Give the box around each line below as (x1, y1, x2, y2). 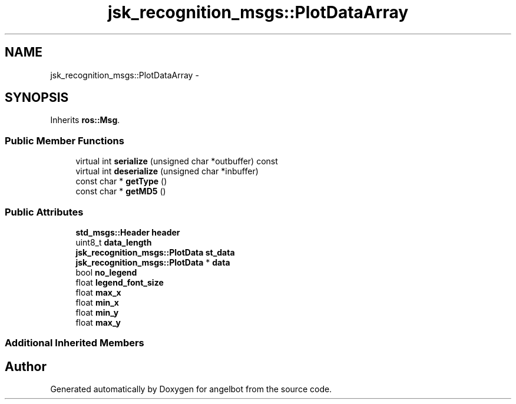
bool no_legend (75, 267, 137, 277)
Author (5, 359, 47, 374)
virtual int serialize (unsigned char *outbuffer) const (75, 156, 278, 167)
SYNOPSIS (5, 90, 69, 105)
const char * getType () (75, 176, 167, 187)
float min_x (75, 297, 119, 307)
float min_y (75, 307, 119, 317)
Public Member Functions (5, 134, 124, 147)
